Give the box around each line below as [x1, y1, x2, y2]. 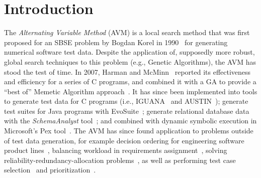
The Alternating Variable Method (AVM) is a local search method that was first [4, 27, 250, 38]
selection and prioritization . [4, 164, 96, 175]
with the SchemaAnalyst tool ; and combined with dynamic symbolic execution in [4, 115, 257, 126]
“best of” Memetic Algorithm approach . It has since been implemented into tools [4, 86, 257, 96]
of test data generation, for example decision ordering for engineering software [4, 135, 244, 145]
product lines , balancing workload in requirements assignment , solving [4, 145, 227, 155]
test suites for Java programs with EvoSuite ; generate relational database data [4, 105, 249, 116]
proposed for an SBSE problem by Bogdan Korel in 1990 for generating [4, 37, 228, 47]
